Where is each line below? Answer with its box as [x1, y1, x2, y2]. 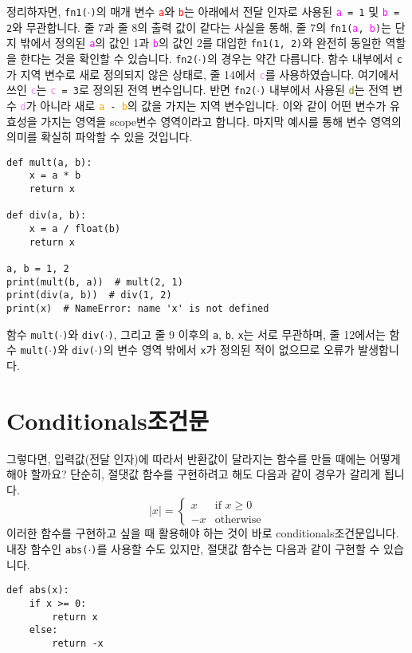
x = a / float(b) [29, 223, 121, 235]
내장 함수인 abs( [6, 541, 88, 557]
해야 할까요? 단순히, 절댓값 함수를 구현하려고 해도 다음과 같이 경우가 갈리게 [6, 466, 381, 482]
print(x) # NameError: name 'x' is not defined [6, 303, 269, 314]
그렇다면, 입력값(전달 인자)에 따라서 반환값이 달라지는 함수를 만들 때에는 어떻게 [6, 450, 401, 466]
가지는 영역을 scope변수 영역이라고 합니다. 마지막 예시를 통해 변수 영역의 [41, 112, 402, 129]
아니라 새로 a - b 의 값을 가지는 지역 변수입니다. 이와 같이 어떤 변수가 [40, 96, 386, 113]
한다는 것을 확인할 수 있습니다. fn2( [20, 49, 198, 66]
